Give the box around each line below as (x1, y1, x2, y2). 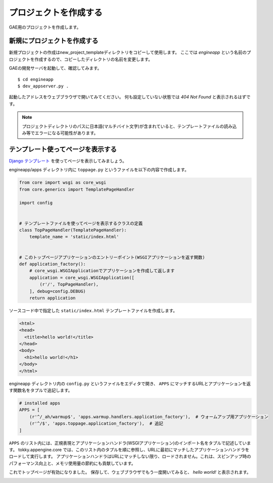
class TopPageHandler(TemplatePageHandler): (19, 227, 127, 233)
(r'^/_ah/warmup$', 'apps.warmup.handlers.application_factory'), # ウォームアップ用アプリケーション (29, 414, 269, 419)
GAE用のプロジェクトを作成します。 (9, 24, 81, 30)
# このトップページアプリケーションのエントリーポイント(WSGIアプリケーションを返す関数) (19, 255, 206, 260)
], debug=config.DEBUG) (29, 289, 86, 294)
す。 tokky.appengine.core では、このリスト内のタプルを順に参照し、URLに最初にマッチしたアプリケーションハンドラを (9, 447, 250, 452)
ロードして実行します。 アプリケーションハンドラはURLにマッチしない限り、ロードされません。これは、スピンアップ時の (9, 453, 252, 459)
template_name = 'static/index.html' (29, 234, 119, 240)
